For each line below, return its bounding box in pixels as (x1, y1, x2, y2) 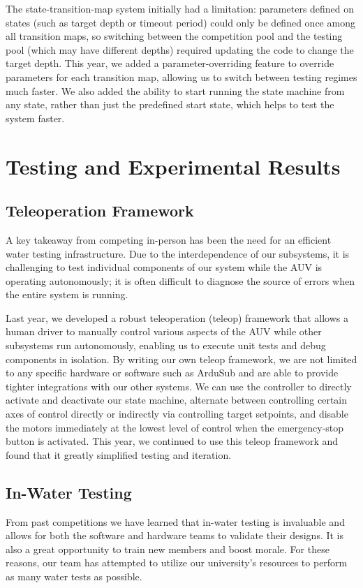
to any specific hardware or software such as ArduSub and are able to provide (6, 365, 339, 380)
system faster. (6, 110, 65, 125)
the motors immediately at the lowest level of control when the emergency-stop (6, 420, 344, 434)
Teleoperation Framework (6, 200, 194, 221)
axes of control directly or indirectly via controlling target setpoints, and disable (6, 406, 348, 421)
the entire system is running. (6, 287, 128, 302)
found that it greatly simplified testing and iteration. (6, 447, 232, 462)
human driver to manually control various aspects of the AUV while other (6, 324, 322, 339)
